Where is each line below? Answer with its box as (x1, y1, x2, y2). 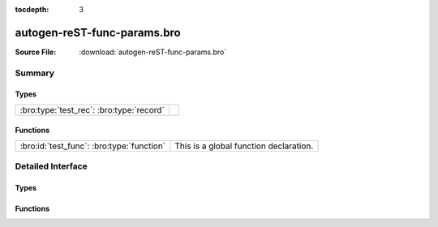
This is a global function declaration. (174, 140, 314, 152)
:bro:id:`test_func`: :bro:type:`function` (19, 140, 166, 152)
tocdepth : (15, 5, 49, 14)
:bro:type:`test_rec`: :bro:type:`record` (19, 104, 165, 115)
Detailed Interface (15, 161, 88, 172)
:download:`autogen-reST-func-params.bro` (79, 47, 227, 57)
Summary (15, 67, 55, 79)
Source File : (15, 47, 57, 57)
